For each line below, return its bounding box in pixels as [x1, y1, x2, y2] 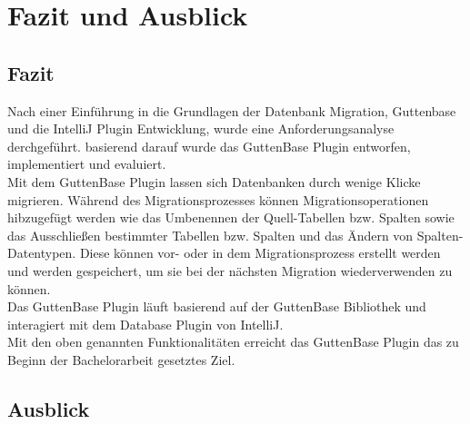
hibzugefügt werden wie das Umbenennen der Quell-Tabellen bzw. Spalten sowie [7, 208, 455, 227]
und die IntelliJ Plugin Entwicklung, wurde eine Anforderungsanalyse [7, 119, 395, 138]
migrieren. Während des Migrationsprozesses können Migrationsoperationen [7, 190, 429, 209]
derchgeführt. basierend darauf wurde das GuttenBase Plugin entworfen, [7, 136, 411, 155]
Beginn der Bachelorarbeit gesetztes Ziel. [7, 350, 235, 369]
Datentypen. [7, 243, 76, 262]
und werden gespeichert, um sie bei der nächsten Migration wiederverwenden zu [7, 261, 453, 280]
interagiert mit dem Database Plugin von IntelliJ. [7, 314, 284, 333]
